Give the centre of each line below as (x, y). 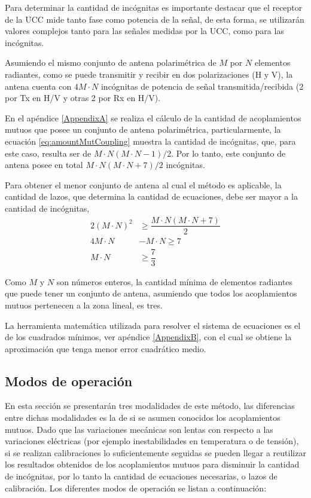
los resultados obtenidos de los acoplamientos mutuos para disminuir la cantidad (152, 464)
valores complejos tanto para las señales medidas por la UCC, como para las (144, 31)
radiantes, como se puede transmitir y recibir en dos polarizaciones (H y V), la (149, 74)
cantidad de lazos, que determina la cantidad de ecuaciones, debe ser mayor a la (151, 196)
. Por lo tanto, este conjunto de (228, 153)
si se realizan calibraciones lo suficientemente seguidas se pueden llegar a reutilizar (155, 452)
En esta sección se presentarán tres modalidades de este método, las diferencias (150, 406)
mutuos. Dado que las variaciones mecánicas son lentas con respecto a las (139, 429)
